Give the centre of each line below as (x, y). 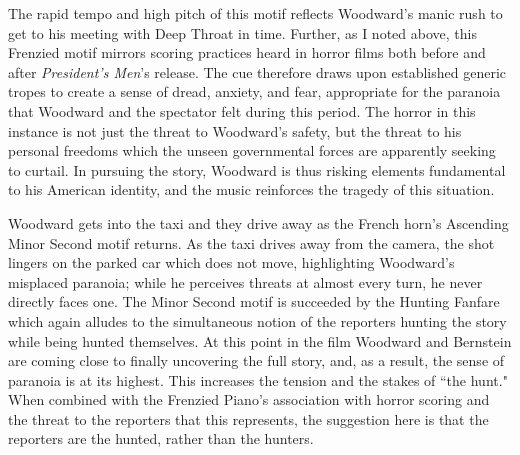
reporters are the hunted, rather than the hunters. (161, 438)
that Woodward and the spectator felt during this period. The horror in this (242, 110)
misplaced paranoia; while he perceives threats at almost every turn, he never (245, 281)
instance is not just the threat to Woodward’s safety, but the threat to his (235, 130)
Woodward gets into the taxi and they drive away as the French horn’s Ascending (258, 222)
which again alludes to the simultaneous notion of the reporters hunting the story (257, 320)
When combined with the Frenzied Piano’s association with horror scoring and (249, 399)
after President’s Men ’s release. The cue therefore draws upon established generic (257, 71)
